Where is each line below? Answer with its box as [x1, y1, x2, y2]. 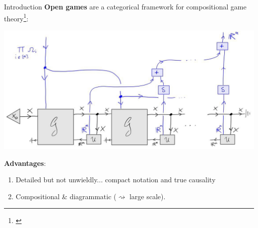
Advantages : [4, 157, 46, 168]
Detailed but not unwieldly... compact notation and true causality [15, 174, 216, 185]
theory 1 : [4, 11, 29, 23]
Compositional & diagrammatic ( [15, 191, 117, 201]
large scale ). [129, 191, 166, 201]
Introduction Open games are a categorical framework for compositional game [4, 1, 247, 11]
